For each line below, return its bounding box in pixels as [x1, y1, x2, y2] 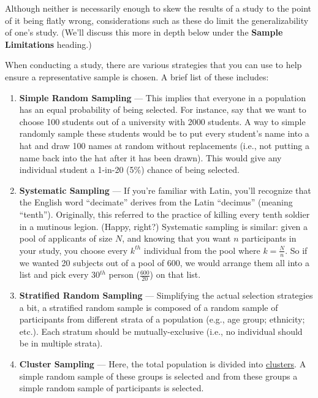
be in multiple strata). [19, 337, 103, 350]
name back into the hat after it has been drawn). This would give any [19, 151, 282, 164]
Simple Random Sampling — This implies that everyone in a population [19, 91, 306, 104]
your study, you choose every [19, 243, 128, 256]
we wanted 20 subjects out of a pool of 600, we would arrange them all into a [19, 256, 309, 269]
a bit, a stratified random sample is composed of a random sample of [19, 300, 278, 313]
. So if [285, 243, 308, 256]
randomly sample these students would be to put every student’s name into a [19, 127, 309, 140]
